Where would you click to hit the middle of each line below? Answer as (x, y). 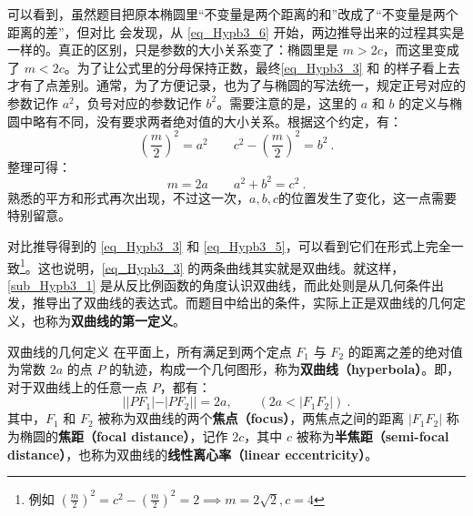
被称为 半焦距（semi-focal (372, 435)
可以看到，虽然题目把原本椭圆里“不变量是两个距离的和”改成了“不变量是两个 (233, 14)
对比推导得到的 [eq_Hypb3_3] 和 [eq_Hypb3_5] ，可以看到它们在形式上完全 (229, 245)
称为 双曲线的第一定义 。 (115, 320)
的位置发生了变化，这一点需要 (367, 197)
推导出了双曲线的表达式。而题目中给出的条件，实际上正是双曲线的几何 (242, 303)
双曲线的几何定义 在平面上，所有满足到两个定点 (150, 351)
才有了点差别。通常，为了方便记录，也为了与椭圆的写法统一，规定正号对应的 (236, 85)
